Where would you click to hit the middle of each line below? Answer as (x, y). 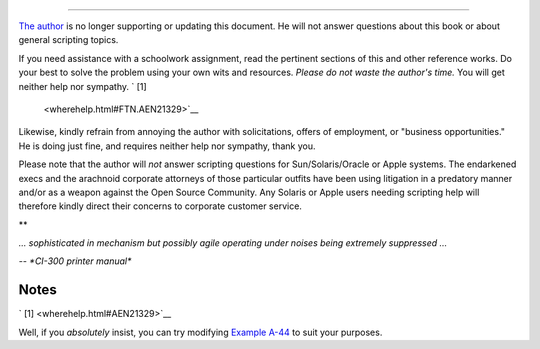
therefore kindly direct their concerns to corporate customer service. (160, 206)
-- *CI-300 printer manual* (75, 261)
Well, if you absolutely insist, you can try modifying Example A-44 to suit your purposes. (200, 332)
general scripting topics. (68, 40)
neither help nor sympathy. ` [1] (82, 86)
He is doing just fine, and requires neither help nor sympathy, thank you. (167, 146)
